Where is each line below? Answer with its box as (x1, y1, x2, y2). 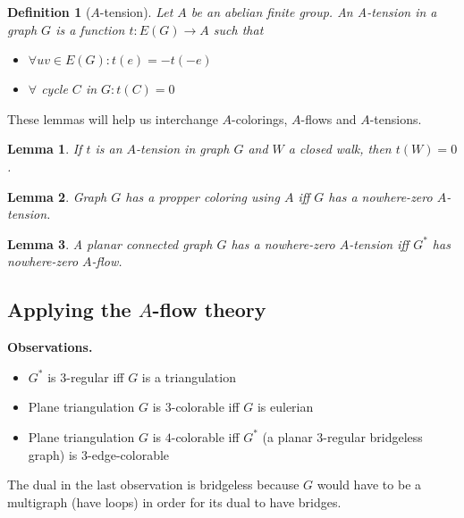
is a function (55, 20, 125, 38)
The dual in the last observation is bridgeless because (7, 475, 299, 494)
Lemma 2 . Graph (7, 187, 107, 205)
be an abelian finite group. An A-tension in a (190, 3, 437, 21)
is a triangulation (141, 367, 236, 386)
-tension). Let (99, 3, 173, 21)
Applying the (7, 296, 131, 323)
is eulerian (257, 397, 314, 416)
